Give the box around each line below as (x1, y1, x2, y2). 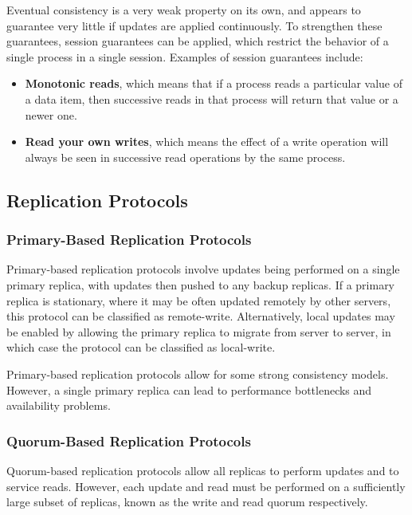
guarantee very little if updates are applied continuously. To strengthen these (6, 17, 383, 33)
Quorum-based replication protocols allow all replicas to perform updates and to (6, 462, 399, 478)
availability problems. (6, 397, 111, 414)
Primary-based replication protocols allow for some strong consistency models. (6, 365, 389, 382)
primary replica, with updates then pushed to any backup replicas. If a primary (6, 276, 395, 293)
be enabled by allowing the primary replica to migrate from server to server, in (6, 323, 391, 340)
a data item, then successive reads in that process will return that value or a (25, 90, 398, 107)
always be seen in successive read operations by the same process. (25, 148, 346, 165)
